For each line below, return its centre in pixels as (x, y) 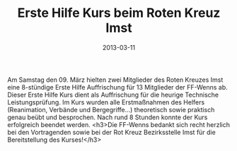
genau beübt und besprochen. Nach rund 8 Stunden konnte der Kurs (108, 117)
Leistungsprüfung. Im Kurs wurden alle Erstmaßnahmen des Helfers (106, 102)
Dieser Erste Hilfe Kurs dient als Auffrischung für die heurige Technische (113, 95)
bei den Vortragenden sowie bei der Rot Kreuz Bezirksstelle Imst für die (111, 132)
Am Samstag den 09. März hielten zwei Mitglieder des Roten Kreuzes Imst (115, 80)
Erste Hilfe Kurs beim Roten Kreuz (119, 13)
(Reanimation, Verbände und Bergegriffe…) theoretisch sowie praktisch (111, 109)
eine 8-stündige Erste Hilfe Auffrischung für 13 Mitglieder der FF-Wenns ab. (117, 87)
